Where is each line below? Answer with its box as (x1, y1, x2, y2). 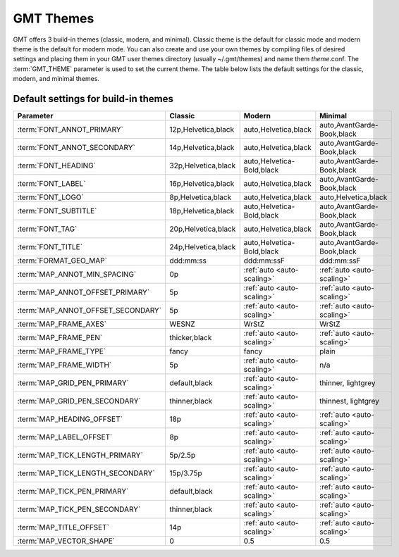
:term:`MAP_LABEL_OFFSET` (17, 432, 113, 442)
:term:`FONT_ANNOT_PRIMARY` (17, 125, 123, 134)
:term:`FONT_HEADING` (17, 161, 97, 170)
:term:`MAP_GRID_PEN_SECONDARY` (17, 396, 141, 406)
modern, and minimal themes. (13, 75, 100, 83)
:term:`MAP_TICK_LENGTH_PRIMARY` (17, 451, 144, 461)
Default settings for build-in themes (13, 92, 174, 105)
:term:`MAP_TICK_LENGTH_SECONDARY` (17, 468, 155, 478)
